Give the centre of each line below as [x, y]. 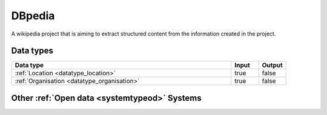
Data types [32, 51]
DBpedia [33, 16]
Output [272, 65]
